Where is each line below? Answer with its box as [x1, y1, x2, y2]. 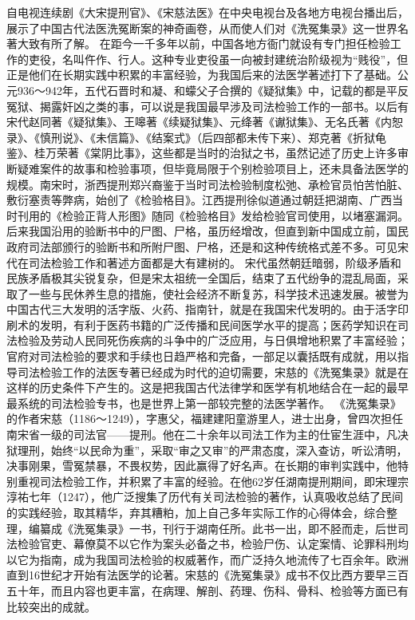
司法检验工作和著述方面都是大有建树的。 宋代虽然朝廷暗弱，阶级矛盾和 [28, 254, 401, 271]
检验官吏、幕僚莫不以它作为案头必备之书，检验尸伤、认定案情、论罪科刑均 [17, 535, 409, 552]
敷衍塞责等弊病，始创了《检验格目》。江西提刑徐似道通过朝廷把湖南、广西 [6, 192, 392, 208]
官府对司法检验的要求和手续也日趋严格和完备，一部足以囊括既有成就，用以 [6, 348, 397, 365]
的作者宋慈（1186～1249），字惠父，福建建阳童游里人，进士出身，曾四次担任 [6, 410, 403, 427]
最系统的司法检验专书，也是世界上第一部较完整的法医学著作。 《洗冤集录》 [6, 394, 401, 411]
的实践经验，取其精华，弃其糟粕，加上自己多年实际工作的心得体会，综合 [6, 504, 386, 520]
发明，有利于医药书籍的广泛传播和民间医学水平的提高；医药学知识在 [39, 316, 397, 333]
